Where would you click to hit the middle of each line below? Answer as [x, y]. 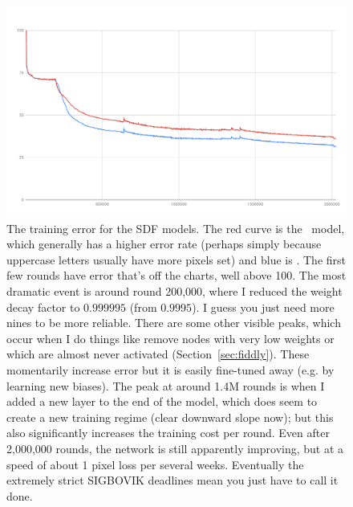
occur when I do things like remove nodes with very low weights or [170, 338]
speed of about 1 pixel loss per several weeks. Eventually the [155, 464]
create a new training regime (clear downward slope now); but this [170, 417]
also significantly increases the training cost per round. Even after [168, 433]
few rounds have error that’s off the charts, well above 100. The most [176, 275]
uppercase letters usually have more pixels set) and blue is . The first [176, 259]
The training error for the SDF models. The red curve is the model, [176, 228]
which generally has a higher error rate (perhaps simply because [164, 244]
